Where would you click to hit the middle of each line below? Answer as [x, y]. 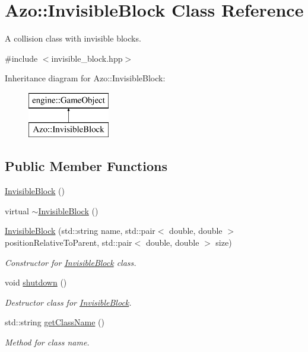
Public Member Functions [86, 166]
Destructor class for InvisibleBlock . [68, 302]
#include [21, 58]
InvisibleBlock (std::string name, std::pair [80, 231]
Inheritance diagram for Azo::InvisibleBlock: [85, 78]
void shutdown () [36, 282]
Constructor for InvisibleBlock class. [71, 262]
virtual [17, 210]
